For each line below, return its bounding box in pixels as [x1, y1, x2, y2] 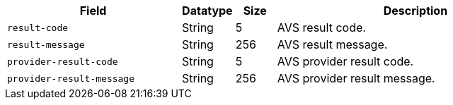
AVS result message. [277, 37, 388, 51]
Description [383, 4, 448, 18]
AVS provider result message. [277, 71, 435, 85]
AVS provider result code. [277, 54, 414, 68]
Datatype [182, 4, 233, 18]
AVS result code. [277, 20, 366, 35]
